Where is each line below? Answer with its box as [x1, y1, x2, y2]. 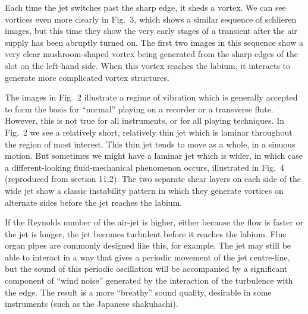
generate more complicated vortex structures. [5, 71, 169, 83]
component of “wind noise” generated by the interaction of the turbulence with [5, 274, 293, 287]
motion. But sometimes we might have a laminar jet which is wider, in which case [5, 149, 303, 162]
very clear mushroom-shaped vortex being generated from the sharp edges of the [5, 48, 298, 60]
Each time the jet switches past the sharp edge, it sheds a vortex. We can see [5, 1, 286, 13]
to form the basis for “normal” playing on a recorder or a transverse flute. [5, 102, 274, 115]
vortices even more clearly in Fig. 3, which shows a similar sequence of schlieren [5, 12, 297, 25]
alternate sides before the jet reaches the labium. [5, 196, 183, 208]
